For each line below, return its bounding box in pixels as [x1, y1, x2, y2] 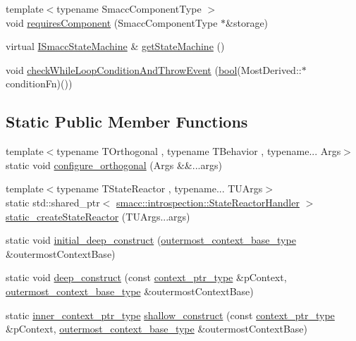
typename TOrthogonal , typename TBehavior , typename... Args [56, 144, 341, 159]
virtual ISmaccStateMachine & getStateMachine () [6, 39, 225, 54]
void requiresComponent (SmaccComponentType [6, 15, 218, 30]
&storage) [226, 15, 269, 30]
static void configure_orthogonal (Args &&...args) [6, 157, 222, 172]
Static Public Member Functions [6, 111, 248, 132]
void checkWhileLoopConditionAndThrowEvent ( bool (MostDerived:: [6, 62, 302, 77]
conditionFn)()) [6, 76, 73, 91]
